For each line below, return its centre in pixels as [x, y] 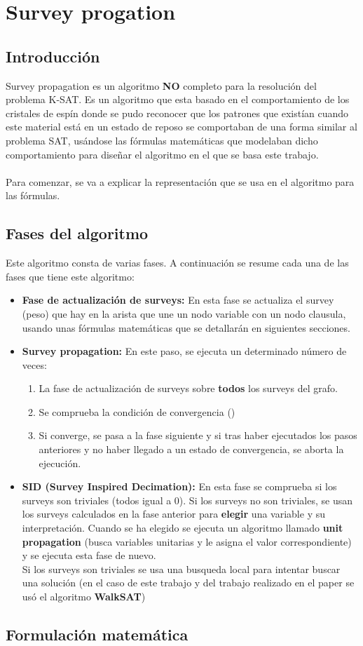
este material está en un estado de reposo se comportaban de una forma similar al [181, 127]
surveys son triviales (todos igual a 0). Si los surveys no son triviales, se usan [187, 500]
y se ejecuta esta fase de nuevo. [89, 555]
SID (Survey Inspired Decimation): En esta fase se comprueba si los [179, 486]
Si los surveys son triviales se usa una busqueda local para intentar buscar [181, 568]
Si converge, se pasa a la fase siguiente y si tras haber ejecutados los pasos [198, 435]
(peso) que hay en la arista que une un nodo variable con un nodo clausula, [184, 313]
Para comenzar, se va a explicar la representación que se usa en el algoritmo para [180, 181]
